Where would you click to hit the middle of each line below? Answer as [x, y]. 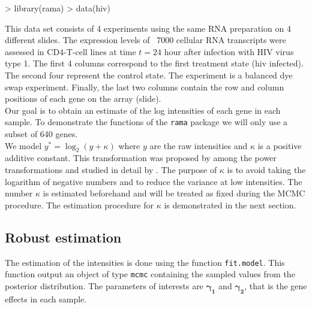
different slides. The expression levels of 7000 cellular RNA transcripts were [145, 40]
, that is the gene [276, 285]
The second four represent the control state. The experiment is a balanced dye [149, 75]
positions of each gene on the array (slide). [83, 99]
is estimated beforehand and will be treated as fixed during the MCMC [174, 193]
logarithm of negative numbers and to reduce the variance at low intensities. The [154, 181]
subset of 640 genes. [41, 134]
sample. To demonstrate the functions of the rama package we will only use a [146, 122]
